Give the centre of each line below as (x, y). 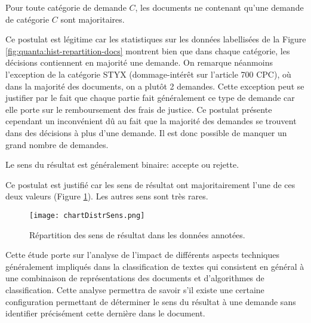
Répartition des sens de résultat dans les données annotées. (137, 234)
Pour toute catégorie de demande (66, 7)
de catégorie (27, 19)
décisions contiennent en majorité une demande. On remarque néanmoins (139, 62)
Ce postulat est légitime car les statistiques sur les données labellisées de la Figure (156, 39)
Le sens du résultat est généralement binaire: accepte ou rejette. (122, 164)
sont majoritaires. (93, 19)
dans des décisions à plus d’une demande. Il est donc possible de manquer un (146, 132)
